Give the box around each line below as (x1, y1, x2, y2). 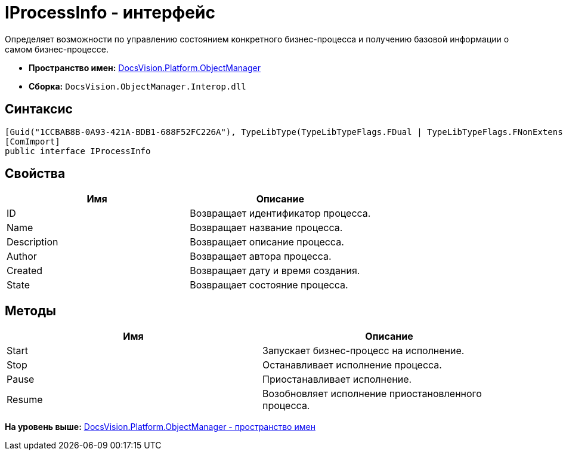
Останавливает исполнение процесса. (262, 359, 442, 371)
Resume (7, 393, 43, 406)
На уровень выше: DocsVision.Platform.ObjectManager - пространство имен (5, 422, 315, 432)
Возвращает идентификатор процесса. (190, 207, 371, 220)
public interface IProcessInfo (5, 146, 151, 156)
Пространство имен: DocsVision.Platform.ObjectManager (29, 62, 261, 73)
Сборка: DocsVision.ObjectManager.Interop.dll (29, 81, 246, 91)
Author (7, 250, 37, 263)
